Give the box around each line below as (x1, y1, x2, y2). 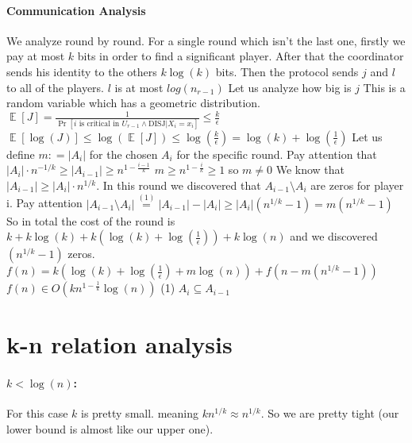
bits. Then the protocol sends (215, 63, 359, 79)
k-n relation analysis (6, 328, 233, 360)
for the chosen (89, 145, 158, 162)
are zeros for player (310, 176, 404, 193)
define (6, 145, 35, 162)
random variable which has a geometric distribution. (6, 94, 260, 111)
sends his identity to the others (6, 63, 157, 79)
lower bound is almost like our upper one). (6, 420, 214, 437)
